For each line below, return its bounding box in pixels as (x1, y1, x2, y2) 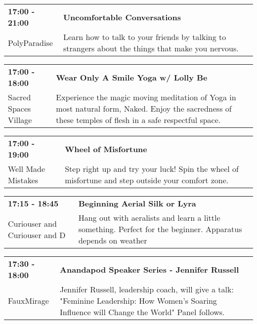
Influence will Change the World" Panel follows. (60, 306, 225, 318)
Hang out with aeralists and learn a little (78, 212, 220, 223)
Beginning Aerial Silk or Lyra (78, 198, 196, 209)
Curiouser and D (8, 229, 66, 241)
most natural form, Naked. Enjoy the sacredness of (56, 103, 232, 114)
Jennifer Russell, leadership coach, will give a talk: (60, 283, 234, 295)
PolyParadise (8, 37, 53, 48)
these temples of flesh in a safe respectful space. (56, 114, 221, 125)
